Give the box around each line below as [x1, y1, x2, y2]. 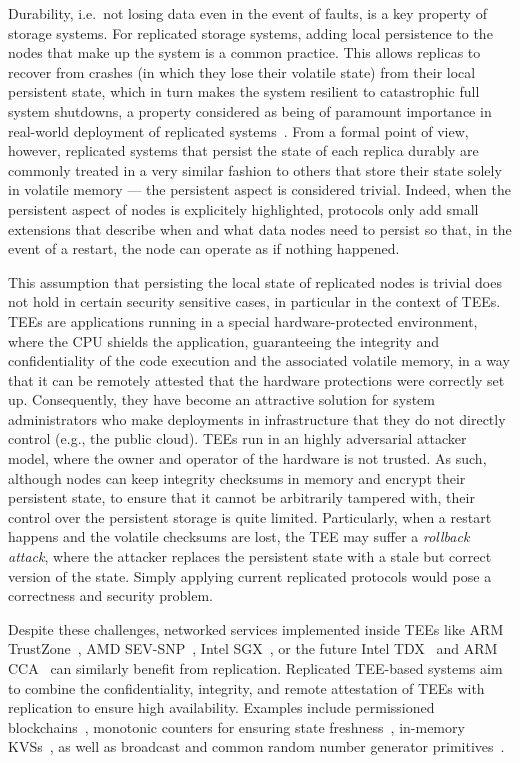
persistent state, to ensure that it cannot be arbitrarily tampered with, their [8, 487, 475, 508]
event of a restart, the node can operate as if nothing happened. [8, 238, 400, 259]
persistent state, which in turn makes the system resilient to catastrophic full [8, 81, 480, 102]
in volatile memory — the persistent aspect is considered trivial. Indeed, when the [8, 179, 511, 200]
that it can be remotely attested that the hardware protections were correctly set [8, 369, 505, 390]
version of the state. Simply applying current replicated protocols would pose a [8, 565, 492, 586]
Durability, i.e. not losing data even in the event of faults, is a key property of [8, 3, 487, 23]
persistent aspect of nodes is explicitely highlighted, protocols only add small [8, 198, 479, 219]
